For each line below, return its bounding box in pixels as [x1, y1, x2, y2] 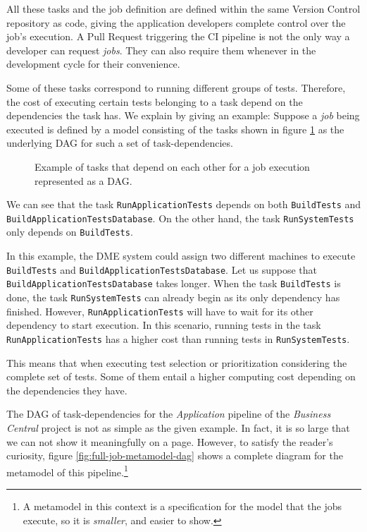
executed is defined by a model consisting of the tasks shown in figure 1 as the [6, 121, 344, 136]
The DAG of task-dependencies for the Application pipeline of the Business [6, 406, 331, 421]
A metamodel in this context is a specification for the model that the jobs [23, 498, 342, 513]
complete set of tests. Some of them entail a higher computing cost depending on [6, 369, 356, 384]
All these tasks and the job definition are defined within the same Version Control [6, 1, 361, 16]
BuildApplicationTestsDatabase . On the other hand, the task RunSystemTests [6, 210, 354, 225]
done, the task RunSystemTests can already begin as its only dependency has [6, 290, 340, 304]
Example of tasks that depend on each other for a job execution [35, 159, 310, 174]
